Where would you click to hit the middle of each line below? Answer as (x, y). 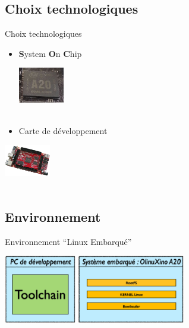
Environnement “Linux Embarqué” (68, 241)
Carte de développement (63, 131)
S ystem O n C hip (50, 53)
